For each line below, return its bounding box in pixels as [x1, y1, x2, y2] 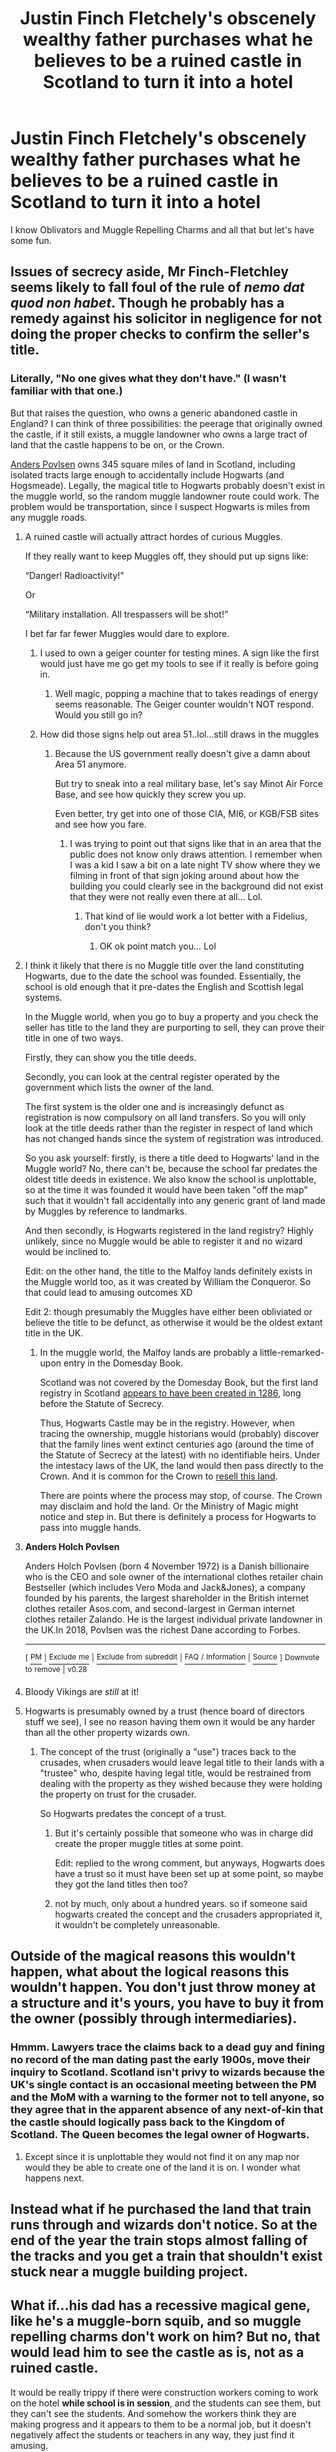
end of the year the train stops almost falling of [10, 2232, 308, 2249]
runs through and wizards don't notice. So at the [10, 2217, 318, 2234]
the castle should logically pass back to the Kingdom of [10, 2115, 286, 2129]
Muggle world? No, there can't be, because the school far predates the [24, 1162, 318, 1174]
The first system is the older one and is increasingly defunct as [24, 1100, 285, 1112]
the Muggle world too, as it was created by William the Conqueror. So [24, 1275, 312, 1287]
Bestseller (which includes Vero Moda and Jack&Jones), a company [24, 1581, 306, 1593]
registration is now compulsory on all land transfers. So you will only [24, 1111, 307, 1123]
